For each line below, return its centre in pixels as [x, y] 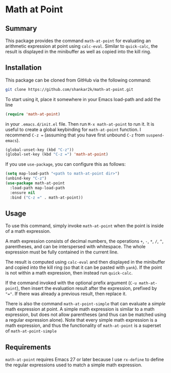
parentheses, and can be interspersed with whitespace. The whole [76, 247]
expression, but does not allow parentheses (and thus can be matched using [86, 315]
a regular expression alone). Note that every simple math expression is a [81, 320]
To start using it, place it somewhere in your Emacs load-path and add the [83, 99]
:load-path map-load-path [38, 188]
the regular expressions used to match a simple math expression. [74, 365]
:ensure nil [23, 193]
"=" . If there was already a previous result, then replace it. [66, 294]
